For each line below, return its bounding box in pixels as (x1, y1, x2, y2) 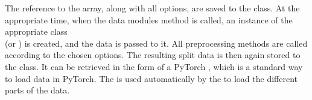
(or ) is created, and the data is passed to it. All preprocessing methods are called (5, 37, 308, 49)
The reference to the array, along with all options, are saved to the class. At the (5, 2, 300, 14)
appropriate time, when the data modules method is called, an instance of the (5, 13, 293, 26)
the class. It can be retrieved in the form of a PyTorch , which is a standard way (5, 60, 303, 72)
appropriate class (5, 25, 68, 38)
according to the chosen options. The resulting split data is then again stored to (5, 49, 301, 61)
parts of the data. (5, 84, 70, 96)
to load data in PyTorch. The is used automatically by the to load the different (5, 72, 298, 84)
